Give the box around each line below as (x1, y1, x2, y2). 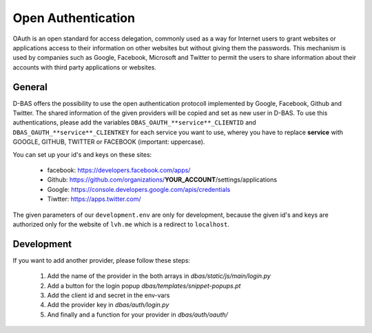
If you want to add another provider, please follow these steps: (12, 256, 191, 264)
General (12, 81, 48, 93)
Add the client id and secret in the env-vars (47, 291, 170, 299)
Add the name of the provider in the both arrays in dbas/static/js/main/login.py (47, 272, 271, 280)
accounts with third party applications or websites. (12, 63, 156, 72)
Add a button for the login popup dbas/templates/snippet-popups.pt (47, 281, 241, 290)
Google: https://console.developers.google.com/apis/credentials (47, 185, 231, 193)
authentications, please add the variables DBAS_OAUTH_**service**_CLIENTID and (12, 118, 256, 127)
